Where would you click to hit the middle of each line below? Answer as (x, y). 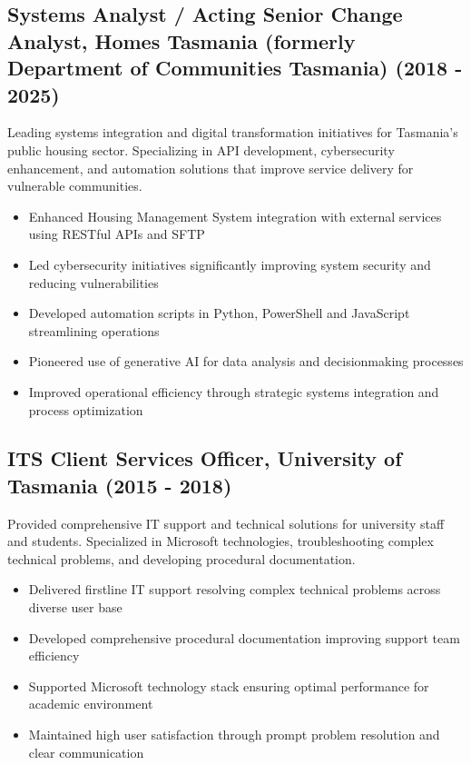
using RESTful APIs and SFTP (117, 234)
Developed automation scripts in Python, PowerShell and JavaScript (219, 313)
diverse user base (75, 607)
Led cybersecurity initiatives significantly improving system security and (230, 264)
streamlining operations (94, 330)
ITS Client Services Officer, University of (205, 458)
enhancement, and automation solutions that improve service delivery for (211, 168)
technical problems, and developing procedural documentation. (182, 558)
